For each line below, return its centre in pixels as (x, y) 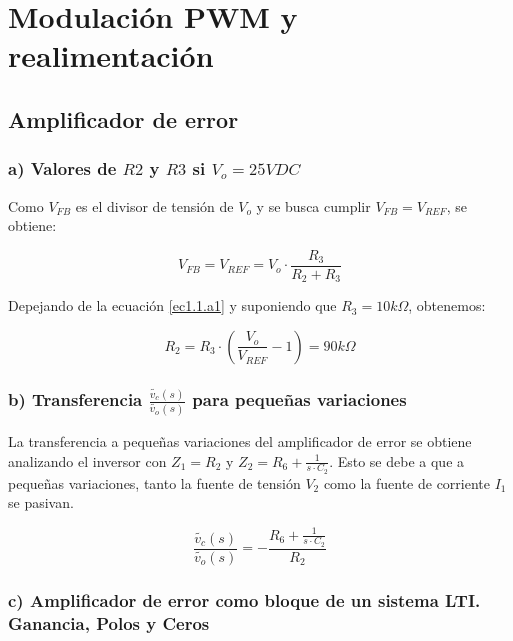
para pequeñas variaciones (299, 398)
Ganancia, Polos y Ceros (109, 622)
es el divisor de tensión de (154, 205)
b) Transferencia (75, 398)
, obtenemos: (447, 305)
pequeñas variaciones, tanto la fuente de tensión (154, 482)
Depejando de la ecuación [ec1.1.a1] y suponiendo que (172, 305)
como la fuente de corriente (407, 482)
